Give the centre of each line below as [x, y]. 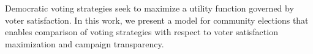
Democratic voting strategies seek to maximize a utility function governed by [149, 8]
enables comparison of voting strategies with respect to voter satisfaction [141, 32]
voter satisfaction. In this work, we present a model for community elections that [157, 20]
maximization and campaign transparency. [85, 43]
